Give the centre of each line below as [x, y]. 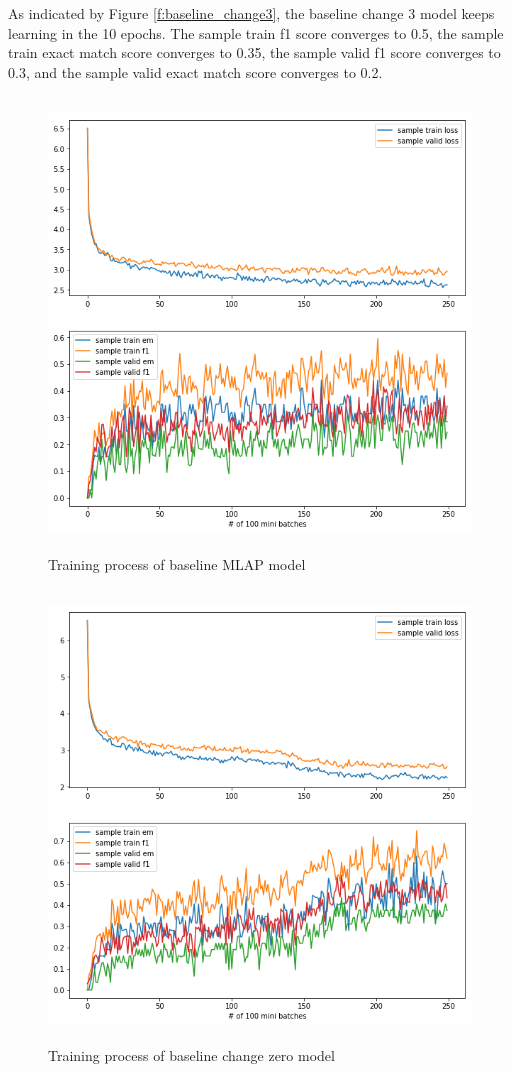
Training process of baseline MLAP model [177, 563]
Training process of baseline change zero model [191, 1055]
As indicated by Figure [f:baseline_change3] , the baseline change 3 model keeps [251, 13]
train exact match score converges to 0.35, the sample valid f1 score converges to [254, 52]
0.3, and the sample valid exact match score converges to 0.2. [195, 71]
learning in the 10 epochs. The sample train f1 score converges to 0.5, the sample [256, 32]
